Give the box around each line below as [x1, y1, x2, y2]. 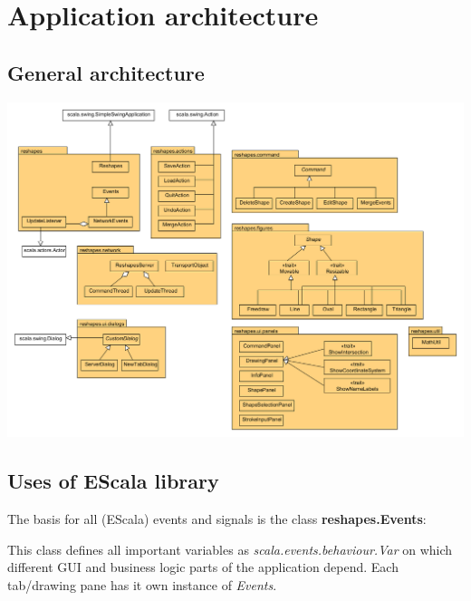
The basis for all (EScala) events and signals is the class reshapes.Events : [7, 509, 427, 528]
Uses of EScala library [7, 467, 219, 495]
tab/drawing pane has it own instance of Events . [7, 575, 277, 594]
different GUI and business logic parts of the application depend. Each [7, 557, 399, 577]
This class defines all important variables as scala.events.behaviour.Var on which [7, 539, 453, 558]
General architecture [7, 58, 205, 86]
